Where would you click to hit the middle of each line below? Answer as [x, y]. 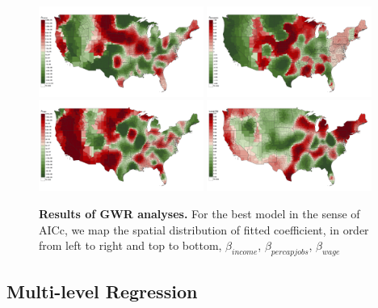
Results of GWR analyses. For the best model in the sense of [199, 213]
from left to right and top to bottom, [130, 245]
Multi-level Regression [102, 291]
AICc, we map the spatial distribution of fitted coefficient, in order [204, 229]
